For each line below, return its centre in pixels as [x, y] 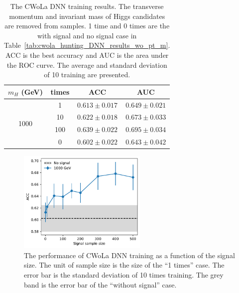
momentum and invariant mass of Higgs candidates [87, 16]
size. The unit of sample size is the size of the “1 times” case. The [124, 265]
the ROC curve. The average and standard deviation [87, 65]
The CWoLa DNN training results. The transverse [87, 6]
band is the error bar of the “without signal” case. [100, 284]
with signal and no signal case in [87, 35]
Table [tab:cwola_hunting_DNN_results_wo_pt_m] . [87, 45]
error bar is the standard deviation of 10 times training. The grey [124, 274]
